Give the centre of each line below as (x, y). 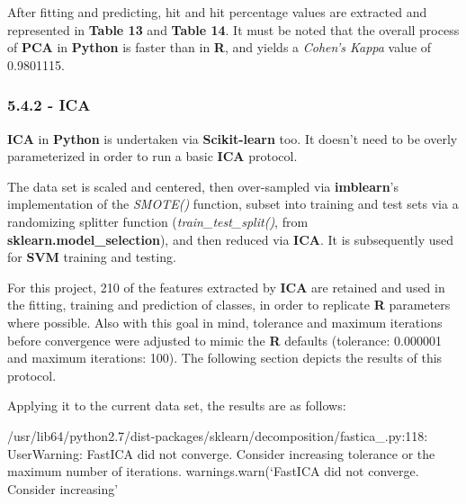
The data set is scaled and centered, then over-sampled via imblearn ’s (203, 186)
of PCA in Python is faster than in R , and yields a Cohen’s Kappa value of (220, 47)
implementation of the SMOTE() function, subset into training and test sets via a (233, 204)
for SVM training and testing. (92, 257)
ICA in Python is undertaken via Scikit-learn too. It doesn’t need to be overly (233, 138)
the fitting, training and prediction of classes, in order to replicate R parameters (229, 305)
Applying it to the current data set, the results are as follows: (177, 405)
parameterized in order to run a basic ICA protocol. (152, 156)
